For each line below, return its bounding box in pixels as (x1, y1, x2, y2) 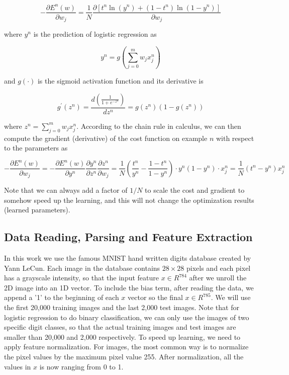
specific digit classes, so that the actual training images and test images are (4, 322, 236, 332)
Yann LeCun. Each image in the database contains (4, 262, 160, 273)
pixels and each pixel (186, 262, 251, 273)
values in (4, 361, 31, 371)
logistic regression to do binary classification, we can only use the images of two (4, 312, 249, 322)
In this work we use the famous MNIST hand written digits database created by (4, 252, 251, 263)
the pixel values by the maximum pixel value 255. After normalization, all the (4, 351, 244, 361)
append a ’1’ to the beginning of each (4, 292, 119, 303)
